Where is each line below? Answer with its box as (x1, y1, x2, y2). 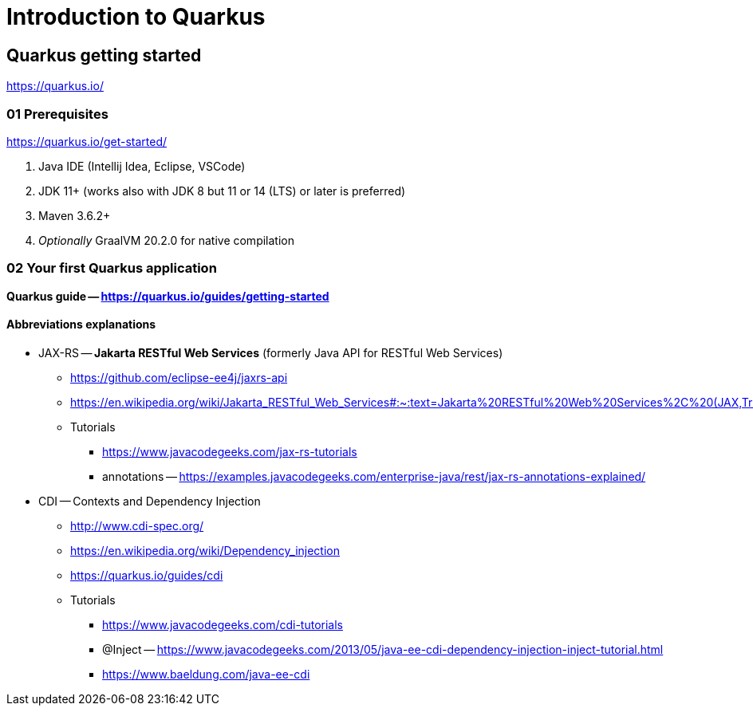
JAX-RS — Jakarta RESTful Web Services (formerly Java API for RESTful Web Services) (38, 345, 503, 360)
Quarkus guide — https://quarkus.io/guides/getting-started (6, 289, 329, 303)
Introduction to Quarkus (6, 3, 266, 30)
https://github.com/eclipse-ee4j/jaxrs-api (70, 370, 288, 384)
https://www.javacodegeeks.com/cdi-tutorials (102, 617, 343, 631)
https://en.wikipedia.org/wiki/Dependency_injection (70, 543, 341, 557)
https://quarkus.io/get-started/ (6, 134, 168, 148)
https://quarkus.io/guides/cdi (70, 568, 223, 582)
